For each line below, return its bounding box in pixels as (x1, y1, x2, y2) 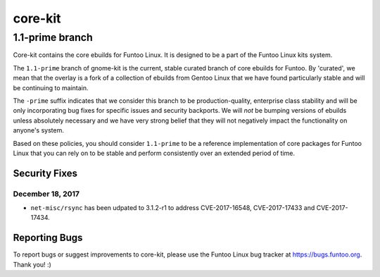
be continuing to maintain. (13, 83, 89, 92)
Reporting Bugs (13, 232, 83, 244)
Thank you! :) (13, 260, 52, 269)
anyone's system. (13, 126, 65, 135)
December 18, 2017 (13, 189, 80, 199)
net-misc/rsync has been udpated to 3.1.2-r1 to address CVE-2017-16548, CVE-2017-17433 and (30, 204, 315, 212)
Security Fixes (13, 167, 77, 179)
